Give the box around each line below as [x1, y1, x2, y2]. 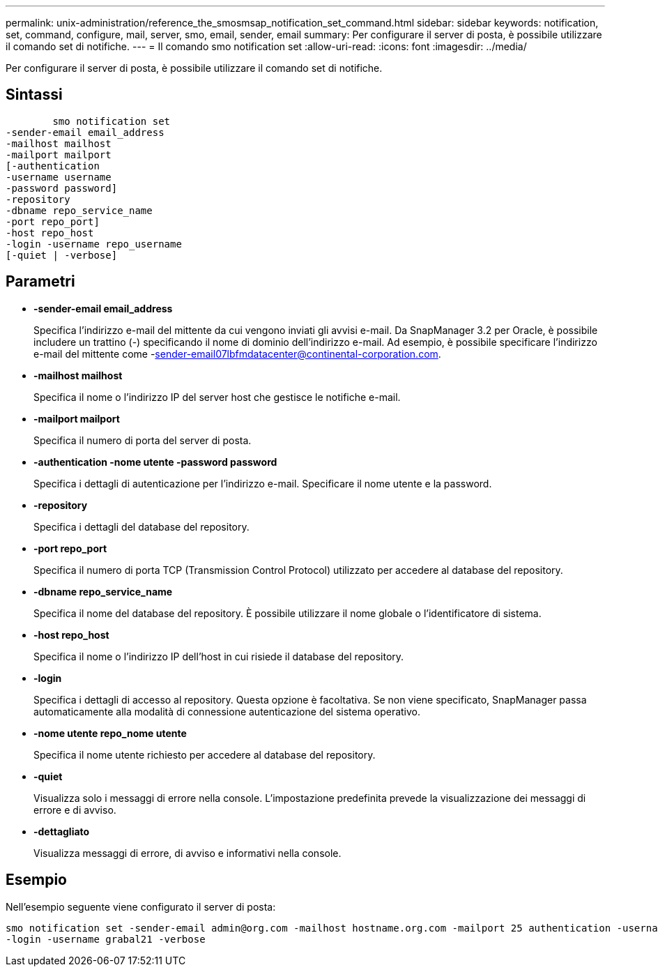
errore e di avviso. [33, 803, 116, 816]
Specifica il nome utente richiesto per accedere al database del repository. [33, 748, 376, 761]
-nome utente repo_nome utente [33, 727, 187, 739]
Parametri [6, 273, 75, 291]
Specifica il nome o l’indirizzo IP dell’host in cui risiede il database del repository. [33, 650, 404, 662]
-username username [6, 171, 112, 183]
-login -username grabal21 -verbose [6, 933, 206, 945]
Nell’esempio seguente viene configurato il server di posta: [6, 900, 276, 913]
